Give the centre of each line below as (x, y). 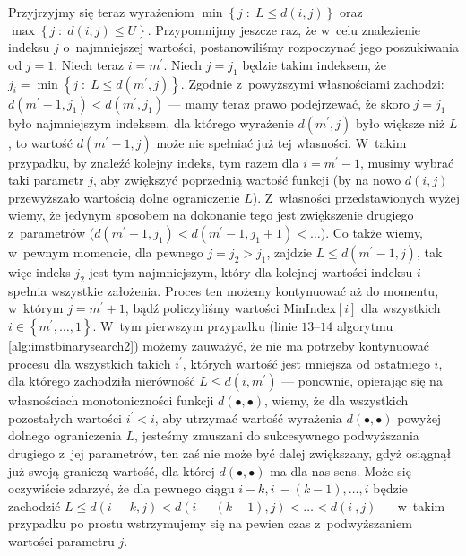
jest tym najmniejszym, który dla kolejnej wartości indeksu (251, 271)
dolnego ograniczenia (65, 435)
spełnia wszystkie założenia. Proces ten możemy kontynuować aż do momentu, (224, 290)
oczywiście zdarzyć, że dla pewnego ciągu (121, 488)
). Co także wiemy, (371, 232)
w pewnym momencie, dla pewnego (106, 252)
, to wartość (41, 142)
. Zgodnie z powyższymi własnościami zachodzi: (312, 83)
